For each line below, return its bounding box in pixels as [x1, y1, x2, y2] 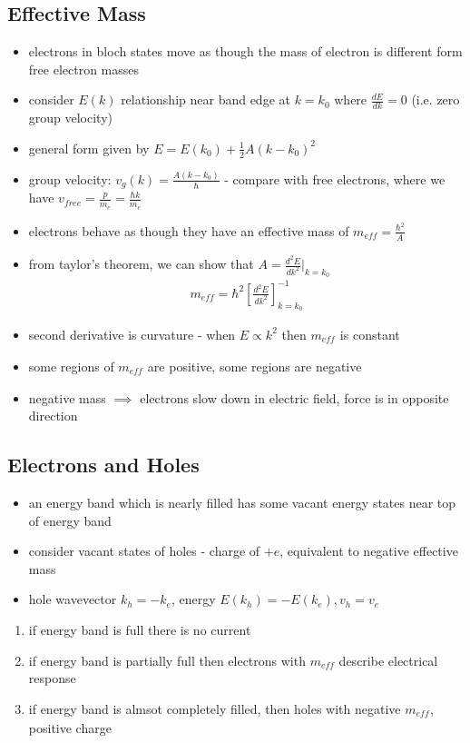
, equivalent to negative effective [279, 541, 458, 560]
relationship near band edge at [121, 90, 290, 109]
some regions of [28, 356, 114, 375]
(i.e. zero [411, 90, 460, 109]
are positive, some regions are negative [147, 356, 362, 375]
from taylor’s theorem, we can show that [28, 254, 254, 273]
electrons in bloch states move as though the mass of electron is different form [28, 42, 463, 61]
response [28, 669, 76, 688]
